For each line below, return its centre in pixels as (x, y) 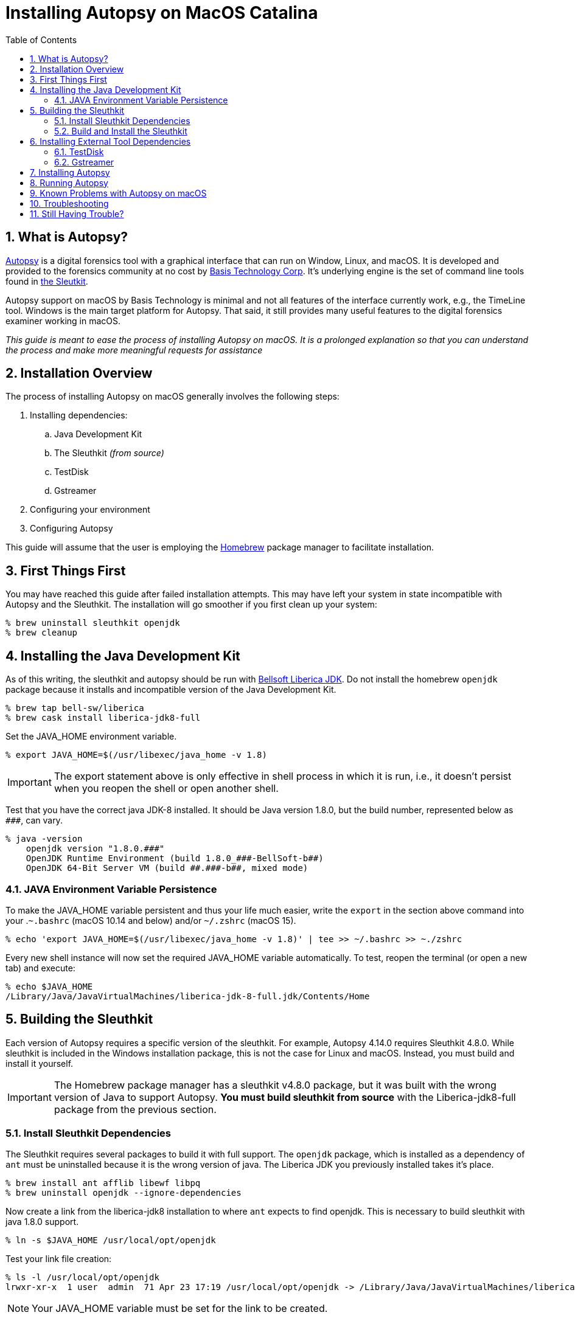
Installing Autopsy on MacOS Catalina (162, 13)
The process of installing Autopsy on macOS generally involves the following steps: (172, 397)
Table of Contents (41, 40)
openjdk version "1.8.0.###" (95, 849)
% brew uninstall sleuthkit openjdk (93, 623)
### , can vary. (34, 820)
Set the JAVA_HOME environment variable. (91, 737)
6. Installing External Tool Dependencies (110, 141)
